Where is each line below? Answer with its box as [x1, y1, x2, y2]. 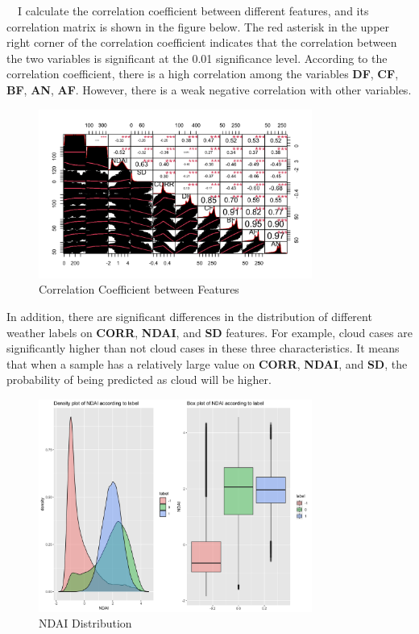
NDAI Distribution [39, 615, 132, 632]
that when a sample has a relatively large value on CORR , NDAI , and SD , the [6, 355, 408, 372]
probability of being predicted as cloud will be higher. [6, 371, 272, 388]
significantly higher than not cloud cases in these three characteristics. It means [6, 340, 400, 357]
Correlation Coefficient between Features [39, 281, 239, 298]
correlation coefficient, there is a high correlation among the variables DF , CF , [6, 65, 399, 82]
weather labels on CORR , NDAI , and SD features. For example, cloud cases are [6, 323, 413, 340]
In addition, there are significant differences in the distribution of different [6, 308, 372, 325]
